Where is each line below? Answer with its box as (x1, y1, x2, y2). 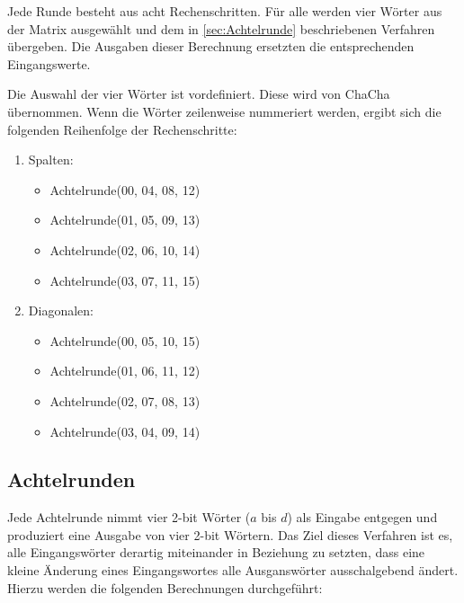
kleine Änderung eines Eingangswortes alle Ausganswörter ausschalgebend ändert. (7, 561, 459, 580)
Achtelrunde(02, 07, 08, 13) (49, 391, 201, 410)
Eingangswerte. (7, 54, 91, 73)
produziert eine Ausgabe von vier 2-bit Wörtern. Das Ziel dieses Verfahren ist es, (7, 525, 453, 544)
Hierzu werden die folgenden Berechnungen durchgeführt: (7, 578, 323, 597)
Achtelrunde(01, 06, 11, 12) (49, 361, 201, 380)
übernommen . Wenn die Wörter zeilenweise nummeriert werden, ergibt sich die (7, 102, 442, 120)
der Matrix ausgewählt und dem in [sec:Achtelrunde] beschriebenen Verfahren (7, 19, 435, 38)
